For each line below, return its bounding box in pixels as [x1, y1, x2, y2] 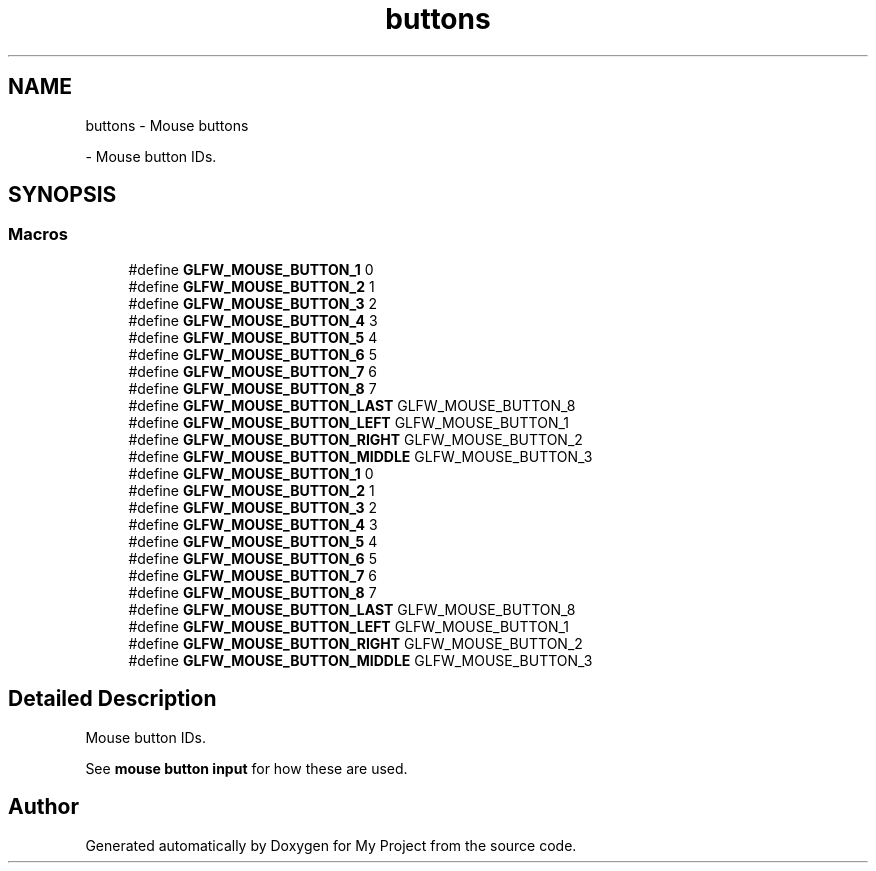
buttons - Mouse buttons [85, 116, 249, 134]
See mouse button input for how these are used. [85, 759, 408, 777]
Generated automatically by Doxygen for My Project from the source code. [85, 836, 577, 854]
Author [8, 794, 79, 820]
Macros [8, 224, 68, 245]
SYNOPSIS [8, 182, 117, 208]
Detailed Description [8, 686, 217, 712]
